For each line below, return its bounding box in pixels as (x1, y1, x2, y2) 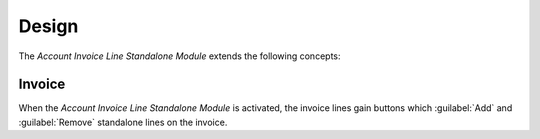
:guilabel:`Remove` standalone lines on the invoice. (18, 116, 228, 128)
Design (18, 15, 79, 37)
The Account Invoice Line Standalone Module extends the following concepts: (18, 50, 341, 62)
